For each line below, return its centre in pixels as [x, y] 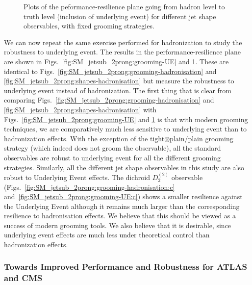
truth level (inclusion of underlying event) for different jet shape [120, 16]
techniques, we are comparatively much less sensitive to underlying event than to [126, 129]
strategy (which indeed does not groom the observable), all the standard [113, 148]
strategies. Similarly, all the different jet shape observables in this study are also [124, 167]
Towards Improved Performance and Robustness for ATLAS [126, 266]
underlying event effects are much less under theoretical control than [107, 235]
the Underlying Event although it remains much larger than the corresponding [122, 206]
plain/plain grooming [202, 138]
